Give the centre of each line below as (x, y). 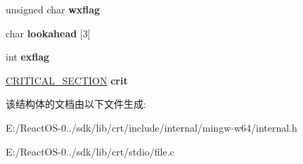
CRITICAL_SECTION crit (67, 80)
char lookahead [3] (48, 33)
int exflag (28, 57)
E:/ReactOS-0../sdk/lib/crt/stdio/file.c (90, 151)
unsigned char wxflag (53, 9)
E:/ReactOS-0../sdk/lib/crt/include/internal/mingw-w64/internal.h (151, 127)
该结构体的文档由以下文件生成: (76, 104)
